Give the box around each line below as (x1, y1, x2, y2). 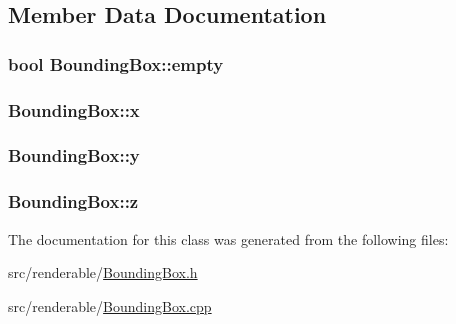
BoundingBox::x (8, 97, 140, 122)
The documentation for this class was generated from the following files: (8, 228, 449, 249)
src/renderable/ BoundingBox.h (8, 262, 198, 283)
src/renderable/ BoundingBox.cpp (8, 295, 212, 316)
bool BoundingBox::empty (8, 51, 224, 76)
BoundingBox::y (8, 143, 140, 168)
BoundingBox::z (8, 189, 139, 214)
